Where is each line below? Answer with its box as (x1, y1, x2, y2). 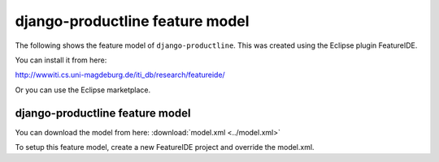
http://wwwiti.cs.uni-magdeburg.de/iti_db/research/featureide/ (15, 70, 225, 80)
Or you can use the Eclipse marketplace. (15, 85, 151, 95)
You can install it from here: (15, 55, 107, 65)
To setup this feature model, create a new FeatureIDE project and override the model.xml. (15, 143, 315, 152)
